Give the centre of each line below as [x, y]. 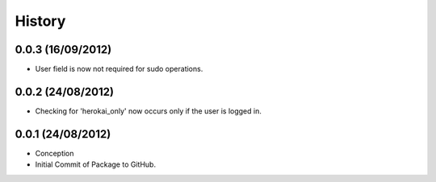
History [40, 21]
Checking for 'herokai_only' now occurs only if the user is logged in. [148, 111]
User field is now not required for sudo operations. [119, 69]
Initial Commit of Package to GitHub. [96, 164]
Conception [55, 153]
